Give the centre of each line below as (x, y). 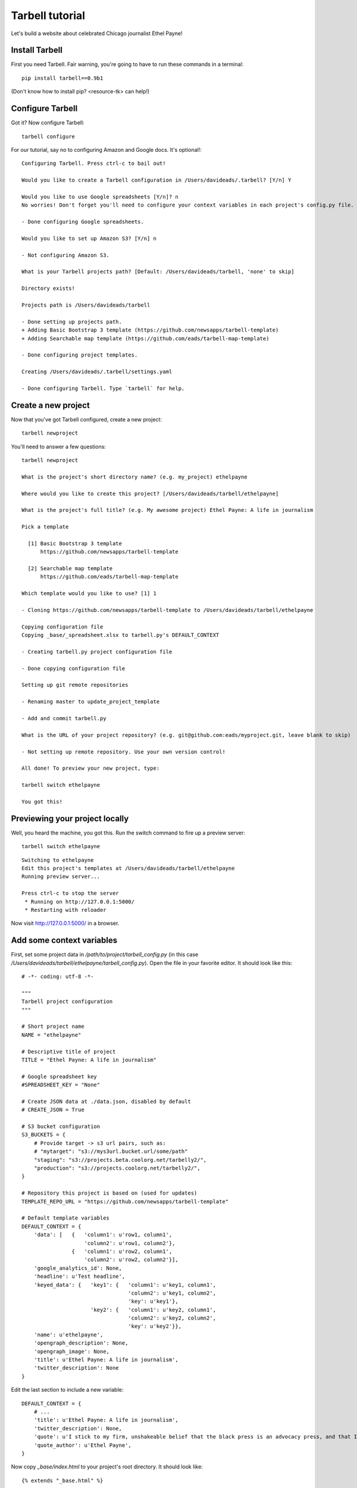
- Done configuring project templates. (80, 355)
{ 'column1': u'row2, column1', (122, 1251)
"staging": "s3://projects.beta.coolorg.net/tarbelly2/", (120, 1160)
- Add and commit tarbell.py (64, 718)
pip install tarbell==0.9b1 (62, 78)
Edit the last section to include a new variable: (67, 1390)
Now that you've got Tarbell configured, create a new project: (86, 419)
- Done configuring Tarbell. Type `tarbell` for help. (103, 388)
